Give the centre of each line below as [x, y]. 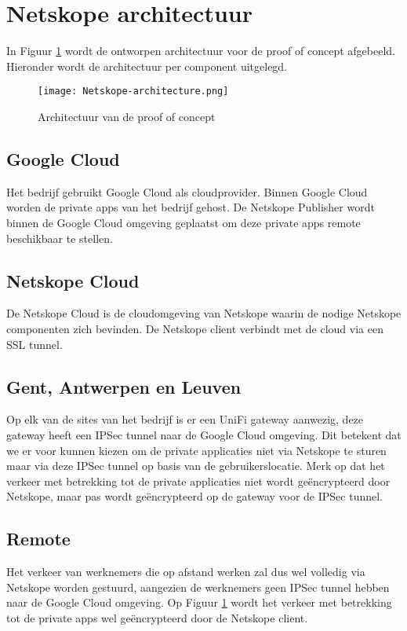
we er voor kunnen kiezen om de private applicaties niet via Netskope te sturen [196, 450]
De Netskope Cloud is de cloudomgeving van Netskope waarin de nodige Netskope [204, 313]
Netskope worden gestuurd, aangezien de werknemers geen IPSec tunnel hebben [198, 587]
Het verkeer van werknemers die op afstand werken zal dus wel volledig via [186, 572]
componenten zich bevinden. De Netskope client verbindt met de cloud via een [195, 328]
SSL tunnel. [35, 344]
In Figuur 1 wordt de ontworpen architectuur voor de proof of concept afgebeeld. [201, 51]
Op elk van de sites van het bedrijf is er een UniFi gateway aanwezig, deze [185, 419]
